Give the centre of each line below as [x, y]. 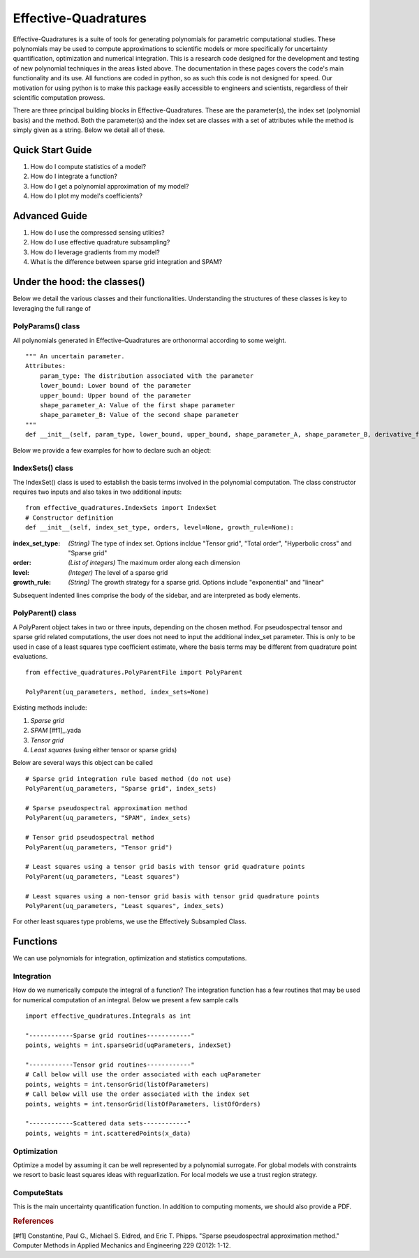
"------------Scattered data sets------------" [108, 1124]
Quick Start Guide [52, 150]
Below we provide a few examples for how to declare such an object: [112, 450]
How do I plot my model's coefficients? [87, 196]
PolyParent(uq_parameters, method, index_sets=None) [117, 692]
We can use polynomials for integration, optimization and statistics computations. [130, 958]
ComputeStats [38, 1193]
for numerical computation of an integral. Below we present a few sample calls [126, 1000]
